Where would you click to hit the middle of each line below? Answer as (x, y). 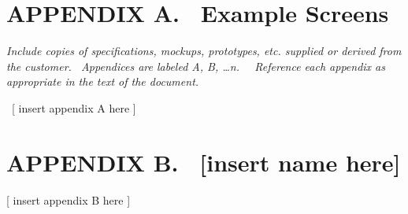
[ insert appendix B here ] (69, 199)
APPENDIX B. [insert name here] (204, 162)
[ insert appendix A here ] (74, 107)
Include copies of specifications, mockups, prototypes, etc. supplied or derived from (204, 51)
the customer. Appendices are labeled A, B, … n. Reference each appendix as (196, 66)
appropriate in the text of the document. (103, 81)
